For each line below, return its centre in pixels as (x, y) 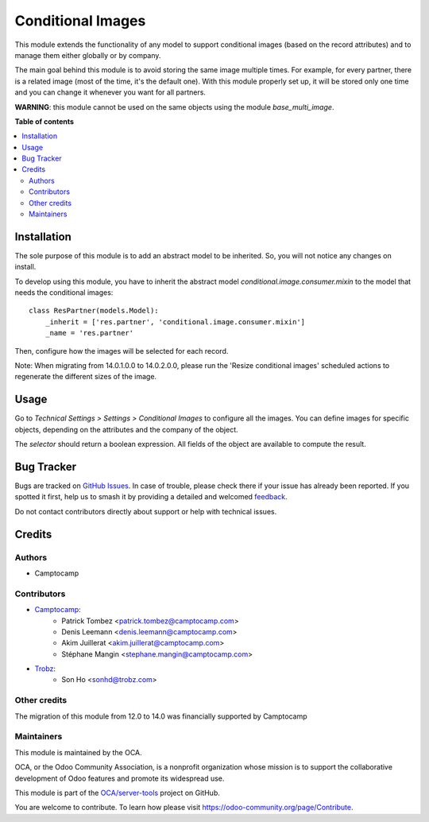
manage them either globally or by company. (88, 55)
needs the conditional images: (64, 293)
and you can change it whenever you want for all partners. (110, 92)
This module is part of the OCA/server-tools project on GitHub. (117, 793)
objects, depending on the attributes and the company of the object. (126, 429)
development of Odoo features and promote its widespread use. (120, 778)
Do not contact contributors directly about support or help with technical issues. (146, 511)
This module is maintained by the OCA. (78, 752)
